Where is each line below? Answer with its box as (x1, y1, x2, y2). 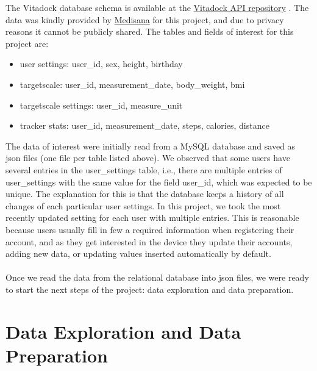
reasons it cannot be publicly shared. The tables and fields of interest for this (5, 25, 294, 38)
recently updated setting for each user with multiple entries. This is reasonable (5, 211, 299, 224)
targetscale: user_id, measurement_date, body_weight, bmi (20, 77, 245, 90)
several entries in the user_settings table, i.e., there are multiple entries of (5, 163, 282, 176)
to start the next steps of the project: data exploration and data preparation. (5, 283, 294, 295)
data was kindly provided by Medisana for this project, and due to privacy (5, 13, 284, 26)
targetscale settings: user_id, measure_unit (20, 98, 183, 111)
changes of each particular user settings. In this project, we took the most (5, 199, 281, 212)
